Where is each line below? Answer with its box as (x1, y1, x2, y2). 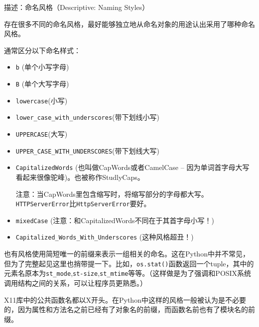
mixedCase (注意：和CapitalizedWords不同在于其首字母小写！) (15, 215, 215, 225)
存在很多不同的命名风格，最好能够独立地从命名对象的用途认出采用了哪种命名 (4, 18, 255, 29)
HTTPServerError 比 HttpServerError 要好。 (15, 198, 151, 209)
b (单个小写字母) (15, 62, 69, 72)
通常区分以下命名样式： (4, 45, 81, 55)
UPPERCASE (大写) (15, 129, 68, 139)
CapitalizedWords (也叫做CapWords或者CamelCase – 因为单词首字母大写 (15, 162, 250, 172)
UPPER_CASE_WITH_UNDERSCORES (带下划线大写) (15, 145, 159, 156)
